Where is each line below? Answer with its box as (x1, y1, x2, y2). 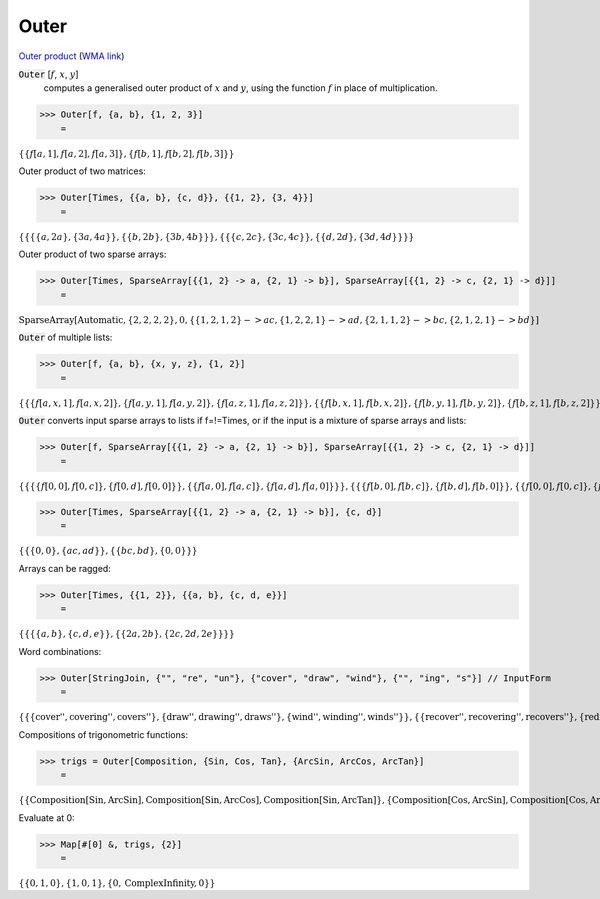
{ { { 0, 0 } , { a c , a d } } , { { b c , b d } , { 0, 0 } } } (18, 545, 198, 557)
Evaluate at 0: (18, 811, 75, 824)
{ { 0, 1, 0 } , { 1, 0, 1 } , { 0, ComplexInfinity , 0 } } (18, 877, 216, 889)
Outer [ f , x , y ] (18, 68, 79, 80)
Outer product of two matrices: (18, 165, 147, 177)
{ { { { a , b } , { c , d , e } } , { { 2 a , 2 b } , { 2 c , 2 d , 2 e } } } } (18, 628, 235, 640)
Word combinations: (18, 645, 102, 657)
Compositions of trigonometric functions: (18, 728, 189, 740)
